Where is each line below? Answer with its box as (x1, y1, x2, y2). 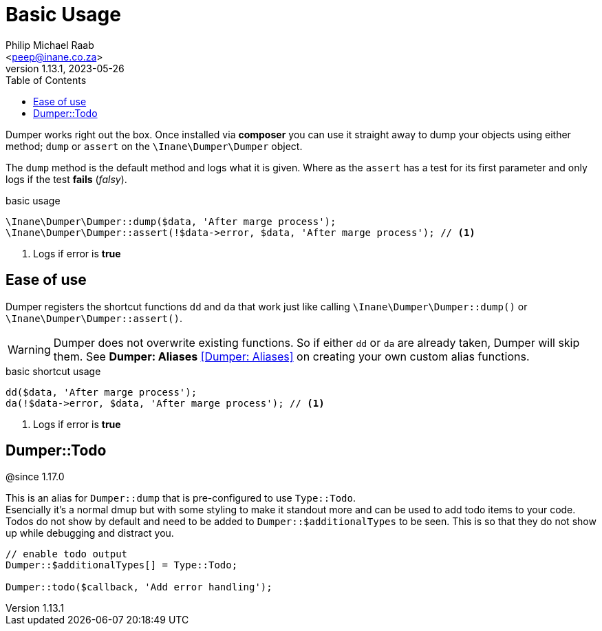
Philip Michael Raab (6, 39, 94, 51)
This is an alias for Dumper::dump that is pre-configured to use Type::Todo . (6, 492, 356, 504)
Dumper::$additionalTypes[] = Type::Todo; (6, 559, 238, 571)
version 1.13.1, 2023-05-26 (6, 62, 125, 74)
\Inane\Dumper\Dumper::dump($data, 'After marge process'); (6, 215, 336, 227)
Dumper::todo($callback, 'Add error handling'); (6, 581, 272, 593)
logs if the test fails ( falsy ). (6, 173, 127, 185)
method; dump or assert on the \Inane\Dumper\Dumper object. (6, 140, 303, 152)
